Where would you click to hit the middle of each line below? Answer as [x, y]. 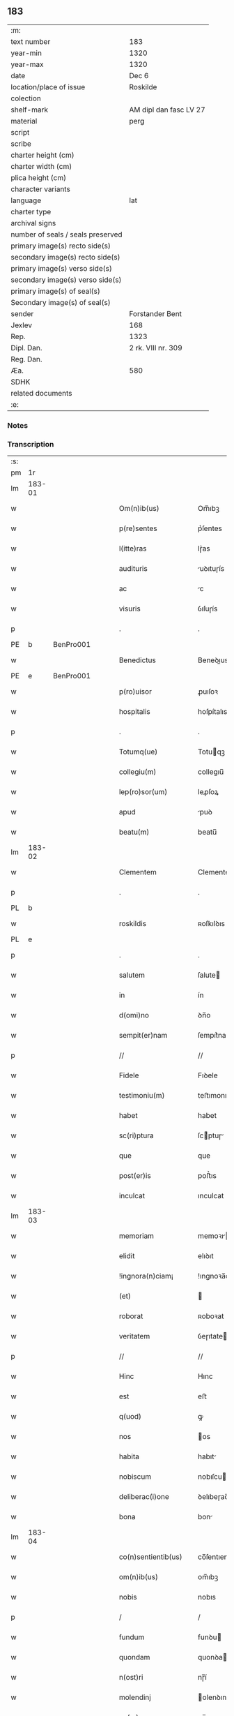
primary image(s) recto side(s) [61, 246]
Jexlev [22, 325]
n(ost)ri [131, 1678]
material [24, 121]
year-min [26, 53]
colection [26, 98]
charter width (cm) [41, 166]
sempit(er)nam [143, 1036]
